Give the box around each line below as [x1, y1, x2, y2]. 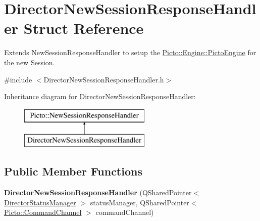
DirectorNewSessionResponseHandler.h [43, 74, 164, 84]
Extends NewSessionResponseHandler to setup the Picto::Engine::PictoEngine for [4, 47, 256, 58]
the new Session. [4, 57, 55, 67]
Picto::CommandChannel [4, 207, 82, 217]
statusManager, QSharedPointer [90, 197, 189, 207]
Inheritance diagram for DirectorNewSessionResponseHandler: [4, 91, 196, 102]
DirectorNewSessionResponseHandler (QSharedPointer [4, 187, 192, 198]
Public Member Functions [4, 163, 142, 179]
